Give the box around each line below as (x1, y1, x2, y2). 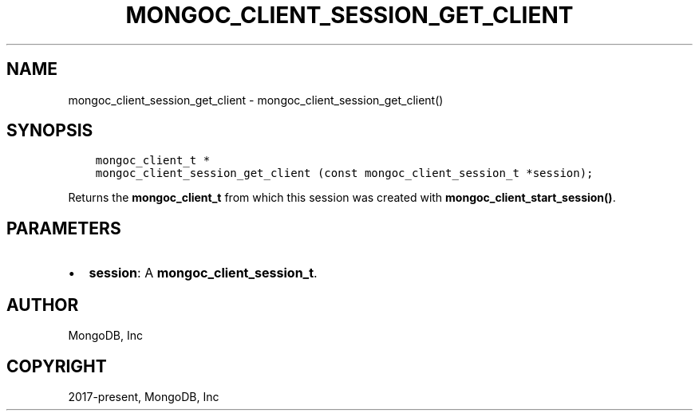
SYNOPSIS (6, 120, 93, 141)
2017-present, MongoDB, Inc (68, 389, 219, 403)
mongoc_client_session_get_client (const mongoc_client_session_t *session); (95, 167, 594, 180)
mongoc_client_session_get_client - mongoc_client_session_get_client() (68, 92, 444, 107)
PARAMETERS (6, 218, 121, 238)
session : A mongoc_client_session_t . (89, 265, 318, 281)
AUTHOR (6, 294, 79, 315)
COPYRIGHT (6, 356, 107, 376)
